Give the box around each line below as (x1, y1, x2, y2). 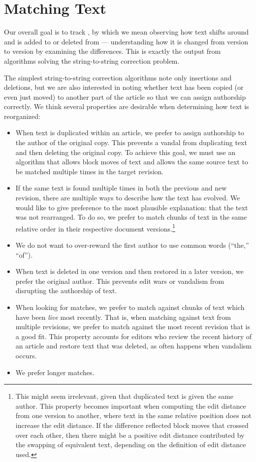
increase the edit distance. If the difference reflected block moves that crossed (15, 420, 249, 430)
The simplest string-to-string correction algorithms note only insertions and (4, 72, 232, 82)
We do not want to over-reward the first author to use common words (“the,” (15, 240, 249, 250)
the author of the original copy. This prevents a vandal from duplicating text (15, 137, 247, 148)
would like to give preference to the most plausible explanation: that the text (15, 202, 248, 212)
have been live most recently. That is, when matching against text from (15, 311, 231, 322)
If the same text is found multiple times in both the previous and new (15, 183, 227, 193)
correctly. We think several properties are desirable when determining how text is (4, 101, 249, 112)
